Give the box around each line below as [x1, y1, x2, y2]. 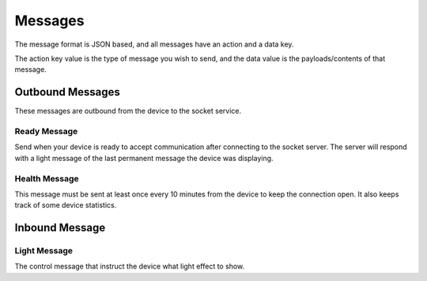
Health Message [14, 173, 79, 184]
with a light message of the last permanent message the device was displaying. [14, 153, 274, 163]
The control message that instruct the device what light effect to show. [14, 261, 245, 272]
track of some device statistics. [14, 200, 117, 210]
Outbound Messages [14, 85, 120, 99]
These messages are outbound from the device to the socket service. [14, 107, 242, 116]
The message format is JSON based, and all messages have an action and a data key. [14, 39, 294, 49]
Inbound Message [14, 221, 106, 234]
